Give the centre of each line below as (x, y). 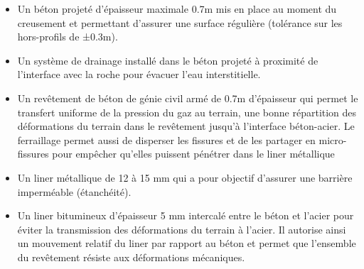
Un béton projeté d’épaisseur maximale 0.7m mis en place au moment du (177, 9)
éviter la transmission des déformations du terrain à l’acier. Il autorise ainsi (182, 229)
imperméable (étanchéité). (74, 191)
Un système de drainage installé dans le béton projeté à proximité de (168, 60)
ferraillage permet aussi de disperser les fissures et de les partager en (166, 139)
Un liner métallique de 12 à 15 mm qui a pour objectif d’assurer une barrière (185, 177)
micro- (333, 139)
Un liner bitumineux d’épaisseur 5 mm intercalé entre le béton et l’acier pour (186, 215)
